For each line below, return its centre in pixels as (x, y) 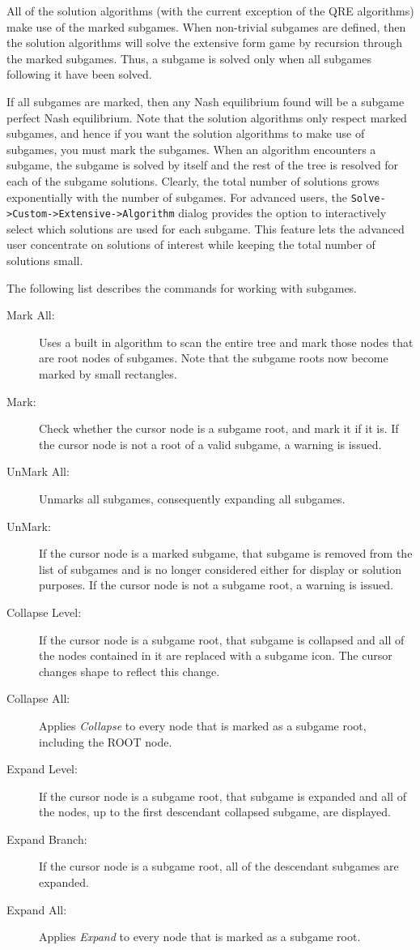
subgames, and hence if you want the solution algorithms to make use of (186, 133)
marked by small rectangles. (108, 374)
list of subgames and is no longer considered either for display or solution (220, 569)
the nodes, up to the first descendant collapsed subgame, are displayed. (215, 812)
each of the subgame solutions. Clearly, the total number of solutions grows (193, 180)
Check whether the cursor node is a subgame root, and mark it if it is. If (219, 428)
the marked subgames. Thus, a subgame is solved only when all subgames (189, 58)
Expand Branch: (47, 839)
